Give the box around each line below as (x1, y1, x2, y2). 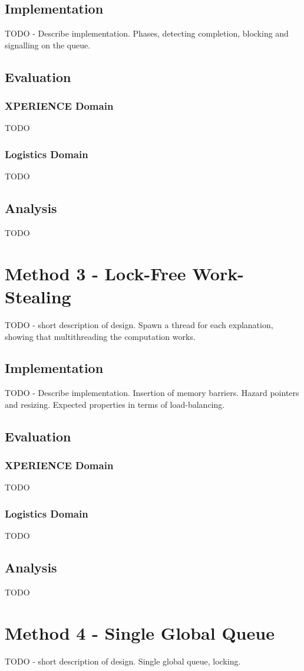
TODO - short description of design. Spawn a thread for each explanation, (5, 318, 273, 330)
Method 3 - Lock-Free (5, 261, 186, 285)
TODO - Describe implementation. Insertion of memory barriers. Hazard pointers (5, 387, 299, 399)
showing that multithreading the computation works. (5, 330, 196, 342)
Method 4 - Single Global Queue (5, 620, 275, 644)
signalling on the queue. (5, 38, 91, 51)
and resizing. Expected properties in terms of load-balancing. (5, 398, 225, 410)
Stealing (5, 284, 71, 308)
